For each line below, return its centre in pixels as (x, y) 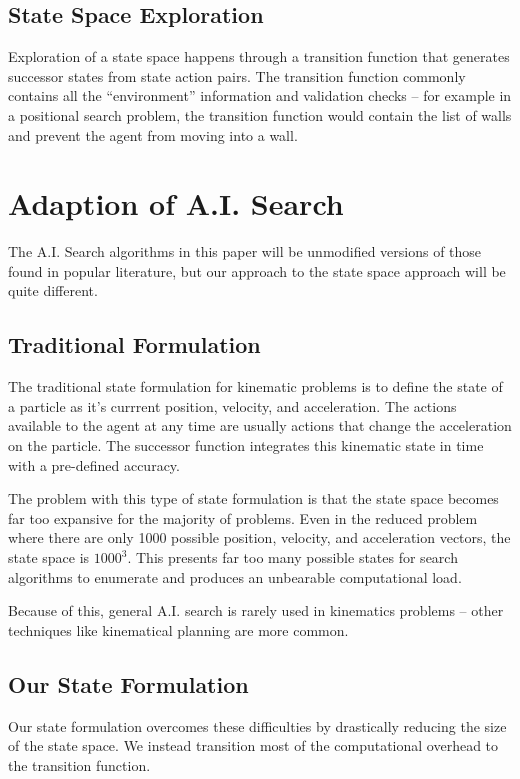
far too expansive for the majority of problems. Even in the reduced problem (243, 517)
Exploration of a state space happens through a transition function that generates (259, 56)
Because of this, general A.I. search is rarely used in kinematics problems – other (256, 610)
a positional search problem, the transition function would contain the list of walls (260, 114)
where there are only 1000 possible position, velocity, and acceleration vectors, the (259, 537)
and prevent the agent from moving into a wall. (153, 134)
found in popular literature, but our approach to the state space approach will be (257, 270)
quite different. (53, 290)
